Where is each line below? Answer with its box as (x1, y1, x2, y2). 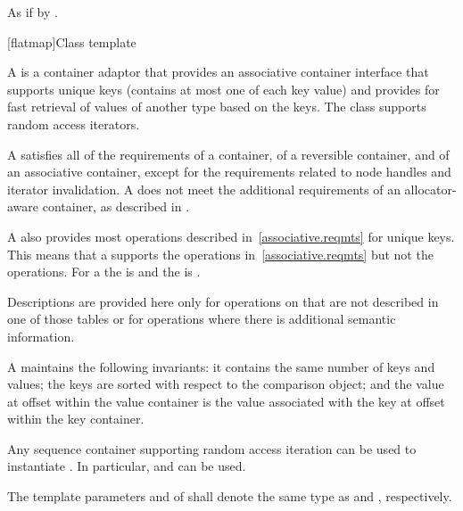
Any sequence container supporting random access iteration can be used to (7, 439, 417, 457)
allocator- (404, 179, 457, 198)
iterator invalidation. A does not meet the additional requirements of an (7, 179, 401, 198)
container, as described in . (42, 197, 190, 216)
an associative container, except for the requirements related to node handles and (7, 162, 451, 181)
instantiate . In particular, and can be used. (7, 457, 246, 475)
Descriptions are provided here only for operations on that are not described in (7, 292, 439, 310)
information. (7, 326, 75, 345)
